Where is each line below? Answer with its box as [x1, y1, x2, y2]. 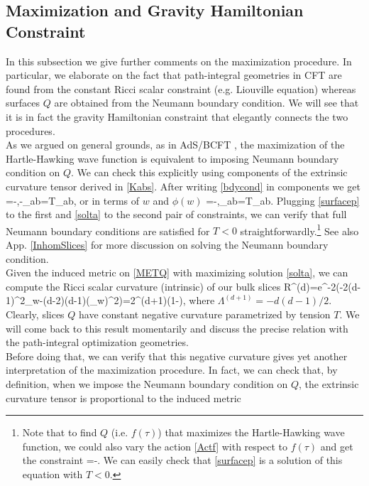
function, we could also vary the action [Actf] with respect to [22, 438, 287, 453]
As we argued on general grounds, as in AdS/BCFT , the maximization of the [6, 137, 345, 152]
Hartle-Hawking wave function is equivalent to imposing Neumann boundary [6, 151, 339, 166]
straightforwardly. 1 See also [240, 221, 359, 238]
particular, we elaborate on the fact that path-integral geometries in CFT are [6, 67, 342, 82]
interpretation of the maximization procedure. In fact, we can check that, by [6, 362, 338, 377]
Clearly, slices [6, 306, 65, 321]
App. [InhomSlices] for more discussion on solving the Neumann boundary [6, 237, 329, 252]
